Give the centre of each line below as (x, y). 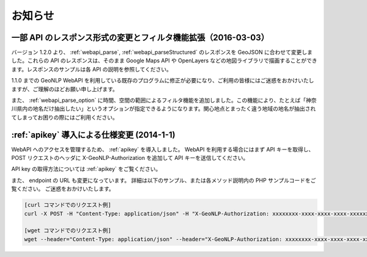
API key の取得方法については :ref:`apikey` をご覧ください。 (86, 169)
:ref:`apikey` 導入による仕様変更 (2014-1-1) (93, 135)
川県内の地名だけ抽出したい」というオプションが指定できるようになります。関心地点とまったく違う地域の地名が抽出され (164, 109)
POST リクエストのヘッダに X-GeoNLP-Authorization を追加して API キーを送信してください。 (130, 158)
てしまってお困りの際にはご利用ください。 (65, 117)
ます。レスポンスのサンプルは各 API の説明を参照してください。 (92, 69)
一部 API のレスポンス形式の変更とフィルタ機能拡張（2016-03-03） (140, 38)
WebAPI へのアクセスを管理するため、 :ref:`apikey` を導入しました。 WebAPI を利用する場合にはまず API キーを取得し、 (163, 149)
